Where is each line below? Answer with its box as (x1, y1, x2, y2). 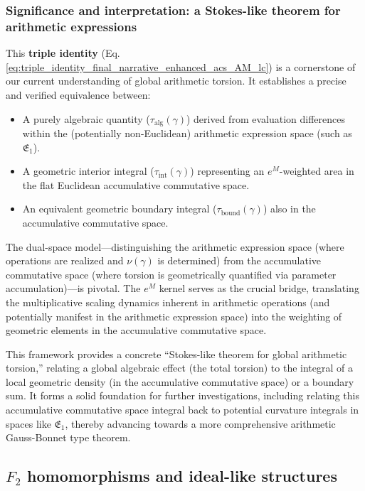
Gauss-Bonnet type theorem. (6, 430, 131, 445)
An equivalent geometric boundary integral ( (22, 201, 217, 216)
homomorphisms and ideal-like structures (27, 465, 337, 487)
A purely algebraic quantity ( (22, 111, 150, 126)
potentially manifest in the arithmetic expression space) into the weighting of (6, 308, 342, 323)
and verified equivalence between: (6, 87, 151, 102)
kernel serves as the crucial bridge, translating (159, 281, 359, 296)
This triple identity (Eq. (6, 45, 120, 60)
